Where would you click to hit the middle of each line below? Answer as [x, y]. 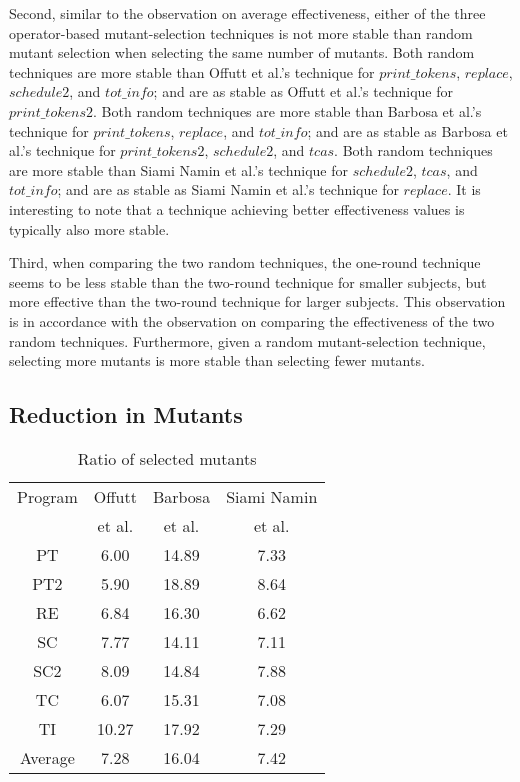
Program [47, 496]
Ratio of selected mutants [167, 458]
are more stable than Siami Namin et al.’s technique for [178, 169]
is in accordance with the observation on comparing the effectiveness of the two [252, 320]
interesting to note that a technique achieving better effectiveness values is [237, 208]
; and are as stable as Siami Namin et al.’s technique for [228, 189]
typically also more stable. [89, 228]
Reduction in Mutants [126, 414]
